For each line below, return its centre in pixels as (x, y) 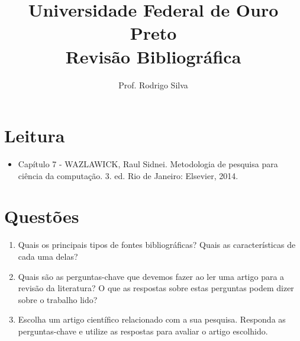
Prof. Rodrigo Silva (153, 85)
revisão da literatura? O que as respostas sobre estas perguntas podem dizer (156, 288)
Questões (42, 216)
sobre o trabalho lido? (58, 299)
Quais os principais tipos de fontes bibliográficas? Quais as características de (157, 245)
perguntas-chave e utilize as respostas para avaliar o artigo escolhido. (143, 331)
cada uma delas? (48, 256)
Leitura (35, 136)
